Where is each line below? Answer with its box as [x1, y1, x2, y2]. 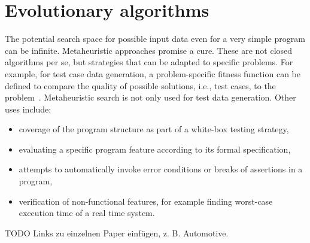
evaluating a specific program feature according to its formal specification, [19, 142, 291, 155]
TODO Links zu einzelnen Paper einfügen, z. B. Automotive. [5, 226, 229, 239]
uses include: [5, 102, 51, 115]
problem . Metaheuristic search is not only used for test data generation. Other [5, 91, 296, 104]
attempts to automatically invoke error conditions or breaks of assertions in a [19, 163, 303, 175]
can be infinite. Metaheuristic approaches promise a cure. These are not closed [5, 44, 293, 56]
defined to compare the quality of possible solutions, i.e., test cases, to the [5, 79, 276, 92]
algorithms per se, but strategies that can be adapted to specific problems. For [5, 56, 293, 68]
